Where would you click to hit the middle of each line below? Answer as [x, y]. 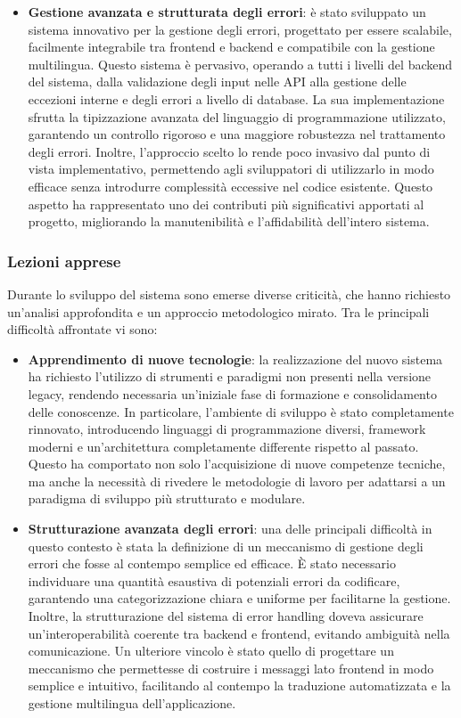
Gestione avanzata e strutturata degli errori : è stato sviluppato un [227, 12]
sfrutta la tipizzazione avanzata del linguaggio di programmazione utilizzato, [237, 116]
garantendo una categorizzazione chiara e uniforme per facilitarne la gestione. [239, 598]
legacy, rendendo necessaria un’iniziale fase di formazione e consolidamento [232, 393]
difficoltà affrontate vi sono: [82, 329]
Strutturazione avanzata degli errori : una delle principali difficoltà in [230, 529]
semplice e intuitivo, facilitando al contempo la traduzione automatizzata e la [239, 685]
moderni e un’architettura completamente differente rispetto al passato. [223, 446]
